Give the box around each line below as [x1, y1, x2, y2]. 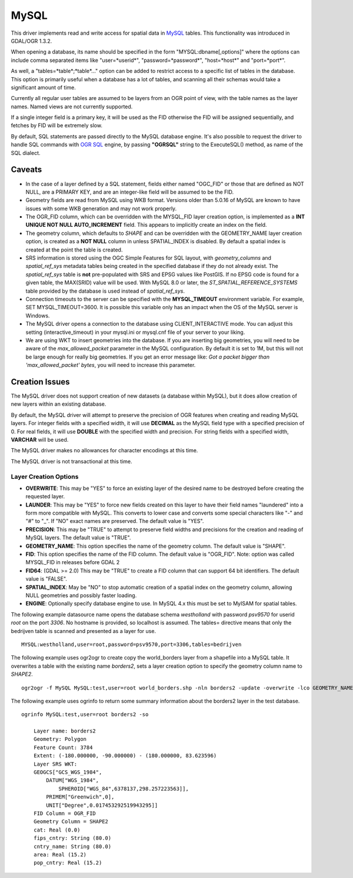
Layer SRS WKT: [33, 760, 78, 767]
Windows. [25, 312, 50, 319]
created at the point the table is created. [25, 246, 123, 253]
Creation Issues [11, 377, 70, 387]
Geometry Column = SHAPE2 [33, 819, 109, 825]
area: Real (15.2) [33, 851, 87, 858]
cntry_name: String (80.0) [33, 843, 112, 850]
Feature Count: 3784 [33, 744, 93, 751]
